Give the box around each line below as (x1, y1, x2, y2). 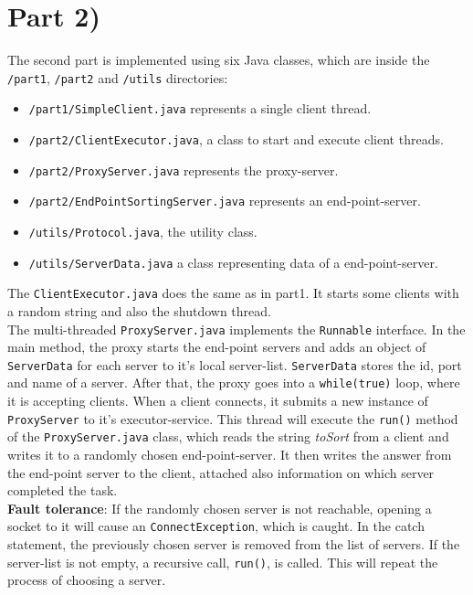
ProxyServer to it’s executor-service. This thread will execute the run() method (7, 409, 458, 428)
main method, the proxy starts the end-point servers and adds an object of (7, 337, 426, 356)
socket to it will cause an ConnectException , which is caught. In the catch (7, 516, 425, 536)
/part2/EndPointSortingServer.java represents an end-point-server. (28, 191, 421, 210)
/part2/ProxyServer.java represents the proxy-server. (28, 160, 339, 179)
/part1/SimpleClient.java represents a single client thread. (28, 99, 372, 118)
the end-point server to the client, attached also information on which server (7, 462, 435, 482)
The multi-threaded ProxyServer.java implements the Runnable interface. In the (7, 319, 466, 338)
